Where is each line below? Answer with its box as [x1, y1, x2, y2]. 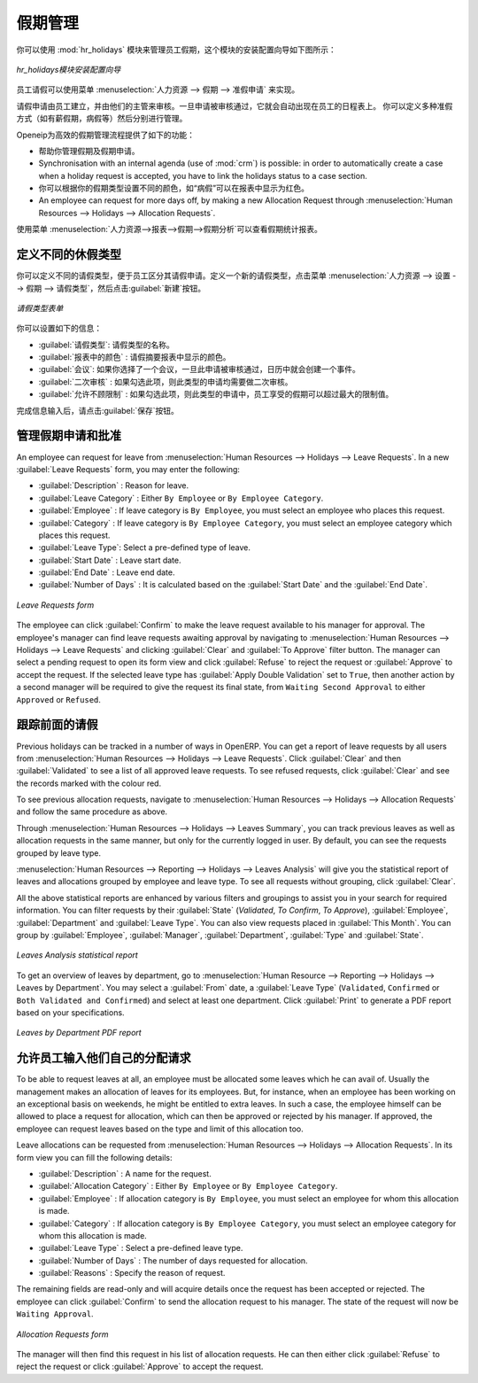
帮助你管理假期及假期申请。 [38, 145, 140, 156]
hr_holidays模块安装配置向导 [16, 64, 121, 74]
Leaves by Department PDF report [16, 1028, 142, 1038]
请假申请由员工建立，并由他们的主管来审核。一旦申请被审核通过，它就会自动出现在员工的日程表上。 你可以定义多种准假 [16, 100, 453, 111]
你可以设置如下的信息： [16, 323, 102, 334]
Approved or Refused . [16, 694, 102, 704]
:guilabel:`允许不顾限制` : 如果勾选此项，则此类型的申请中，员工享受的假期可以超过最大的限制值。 [38, 389, 394, 400]
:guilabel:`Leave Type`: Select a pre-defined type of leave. [38, 542, 251, 553]
